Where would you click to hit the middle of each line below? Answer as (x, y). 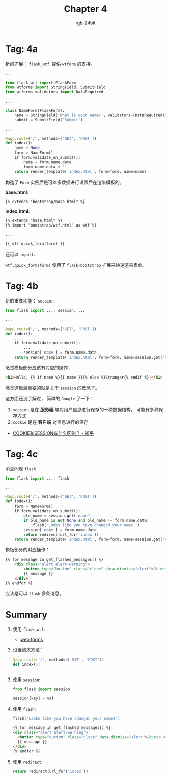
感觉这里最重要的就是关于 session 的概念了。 (52, 388)
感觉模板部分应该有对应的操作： (39, 367)
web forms (32, 639)
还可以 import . (20, 254)
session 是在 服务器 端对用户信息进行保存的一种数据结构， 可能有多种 (85, 409)
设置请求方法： (28, 650)
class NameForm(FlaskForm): (35, 111)
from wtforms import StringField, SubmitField (55, 87)
